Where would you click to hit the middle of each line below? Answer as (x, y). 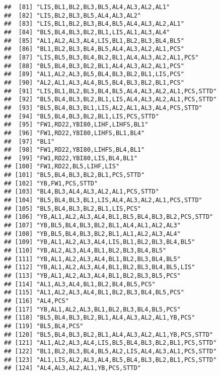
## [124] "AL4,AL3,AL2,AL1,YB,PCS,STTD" (73, 368)
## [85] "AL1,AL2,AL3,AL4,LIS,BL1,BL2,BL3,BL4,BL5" (94, 41)
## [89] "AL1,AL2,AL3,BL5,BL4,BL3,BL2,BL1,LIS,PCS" (94, 74)
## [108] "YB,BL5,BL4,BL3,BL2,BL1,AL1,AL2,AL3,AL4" (92, 234)
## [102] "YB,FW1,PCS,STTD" (51, 183)
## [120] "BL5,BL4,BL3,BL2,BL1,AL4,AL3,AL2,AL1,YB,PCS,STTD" (109, 334)
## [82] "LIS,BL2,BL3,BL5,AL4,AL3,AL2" (73, 15)
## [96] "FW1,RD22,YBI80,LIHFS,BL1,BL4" (75, 133)
